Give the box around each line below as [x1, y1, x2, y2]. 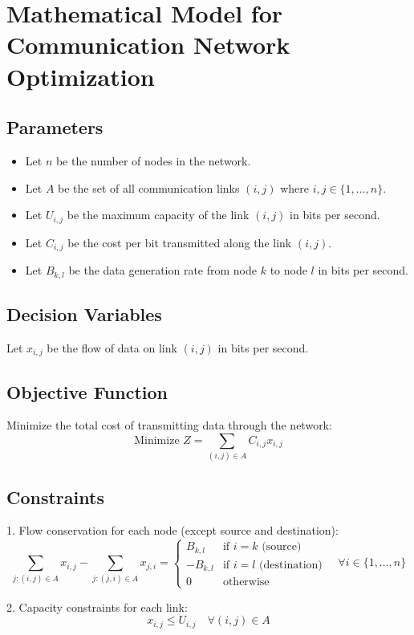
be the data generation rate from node [68, 262, 258, 279]
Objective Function [6, 379, 168, 404]
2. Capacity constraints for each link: [6, 598, 188, 615]
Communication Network [6, 28, 290, 61]
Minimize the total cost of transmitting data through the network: [6, 417, 332, 434]
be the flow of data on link [47, 339, 177, 356]
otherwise [222, 576, 270, 588]
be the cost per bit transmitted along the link [67, 234, 292, 250]
